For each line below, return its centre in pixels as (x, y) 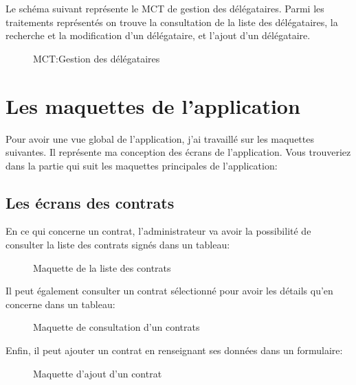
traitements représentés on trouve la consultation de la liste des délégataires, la (172, 22)
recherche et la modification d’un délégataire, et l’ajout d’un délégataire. (158, 35)
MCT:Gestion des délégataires (97, 58)
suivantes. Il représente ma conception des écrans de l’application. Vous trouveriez (178, 152)
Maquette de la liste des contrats (102, 267)
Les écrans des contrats (90, 202)
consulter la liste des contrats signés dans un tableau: (118, 245)
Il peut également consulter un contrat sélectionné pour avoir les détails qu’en (169, 291)
